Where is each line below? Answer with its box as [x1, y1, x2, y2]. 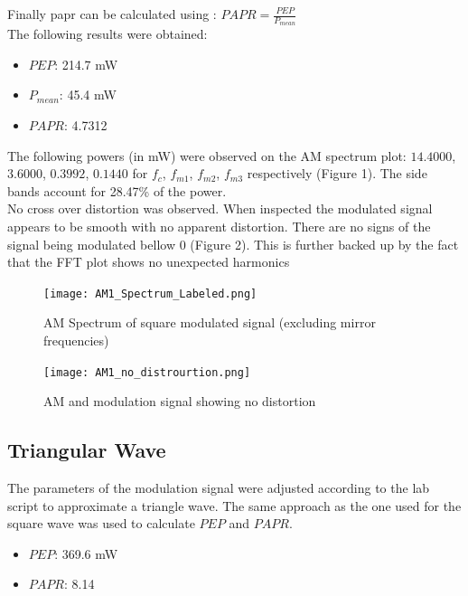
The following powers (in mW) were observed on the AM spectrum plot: [7, 146, 407, 165]
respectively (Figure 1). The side [247, 164, 427, 183]
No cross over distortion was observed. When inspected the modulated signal [7, 199, 433, 218]
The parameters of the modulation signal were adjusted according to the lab [7, 478, 430, 497]
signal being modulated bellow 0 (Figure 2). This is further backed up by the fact [7, 234, 459, 253]
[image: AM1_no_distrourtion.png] [43, 365, 251, 379]
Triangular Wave [7, 436, 166, 464]
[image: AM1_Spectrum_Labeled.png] [43, 287, 257, 300]
